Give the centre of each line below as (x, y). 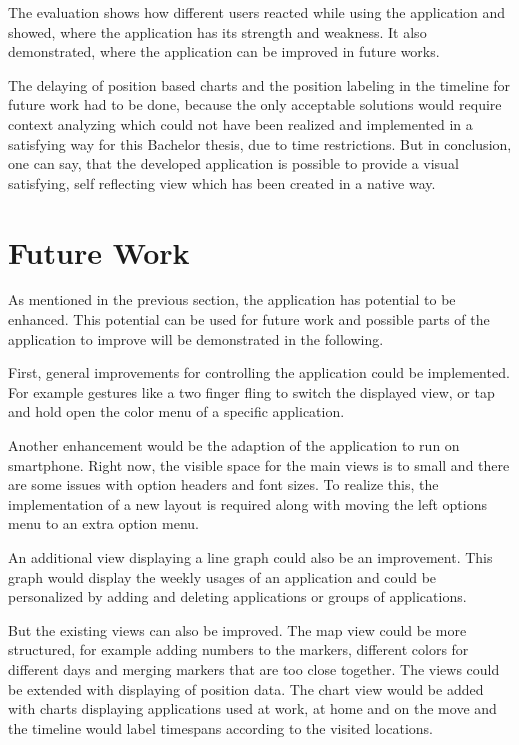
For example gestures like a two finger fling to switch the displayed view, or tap (251, 391)
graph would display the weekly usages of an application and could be (222, 576)
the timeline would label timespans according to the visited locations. (221, 727)
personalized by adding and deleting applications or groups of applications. (237, 596)
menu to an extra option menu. (103, 523)
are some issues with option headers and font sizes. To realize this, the (223, 484)
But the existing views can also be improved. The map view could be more (237, 629)
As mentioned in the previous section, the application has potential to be (232, 299)
